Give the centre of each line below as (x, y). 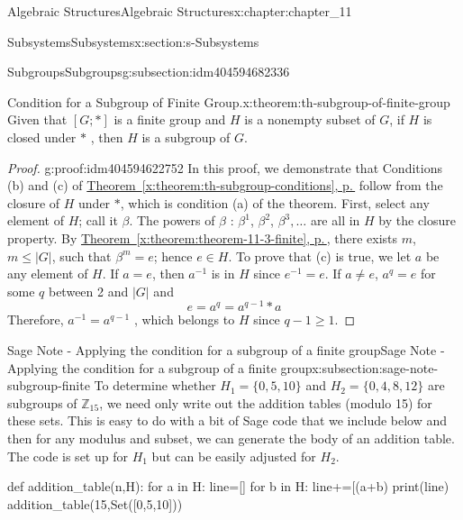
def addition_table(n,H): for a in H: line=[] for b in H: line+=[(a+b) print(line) (228, 486)
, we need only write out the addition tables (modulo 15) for (266, 402)
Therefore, (36, 319)
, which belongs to (184, 319)
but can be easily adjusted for (234, 456)
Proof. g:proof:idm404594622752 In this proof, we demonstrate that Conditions (225, 167)
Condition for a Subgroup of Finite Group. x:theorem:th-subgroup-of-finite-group (229, 101)
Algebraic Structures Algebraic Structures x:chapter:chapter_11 (180, 11)
